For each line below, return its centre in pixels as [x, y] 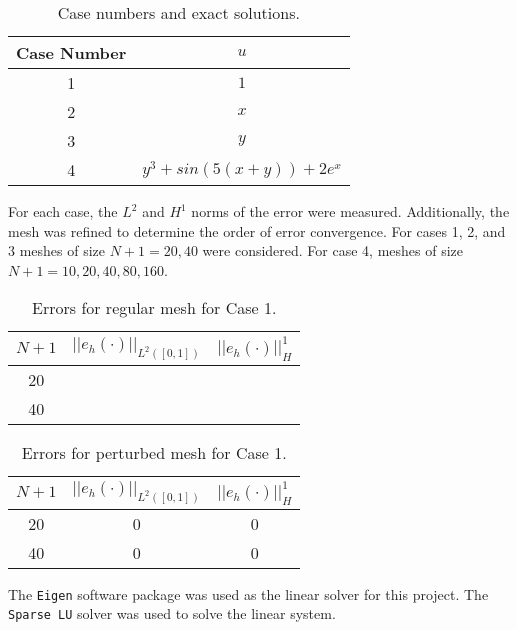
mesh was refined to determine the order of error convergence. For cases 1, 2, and [257, 230]
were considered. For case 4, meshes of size [333, 250]
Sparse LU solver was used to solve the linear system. [172, 613]
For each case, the [63, 211]
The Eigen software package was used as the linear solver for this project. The [248, 593]
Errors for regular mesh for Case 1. [154, 308]
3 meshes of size [57, 250]
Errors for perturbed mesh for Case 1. [154, 452]
